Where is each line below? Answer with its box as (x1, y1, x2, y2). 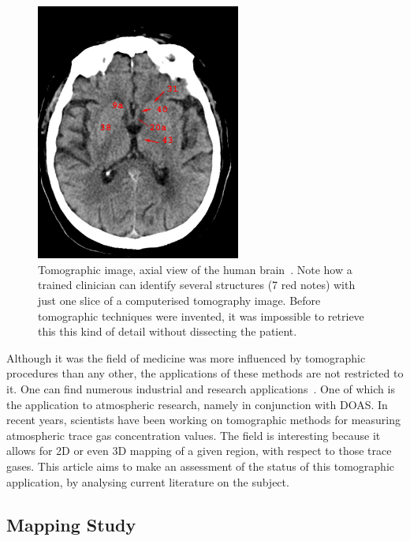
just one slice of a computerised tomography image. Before (38, 292, 321, 309)
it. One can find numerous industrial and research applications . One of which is (6, 381, 395, 396)
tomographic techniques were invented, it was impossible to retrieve (38, 307, 364, 324)
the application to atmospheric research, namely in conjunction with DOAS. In (6, 396, 388, 412)
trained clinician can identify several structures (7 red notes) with (38, 276, 356, 293)
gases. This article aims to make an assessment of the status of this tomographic (6, 457, 395, 474)
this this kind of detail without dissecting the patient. (38, 323, 297, 340)
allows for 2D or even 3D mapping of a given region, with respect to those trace (6, 442, 392, 459)
